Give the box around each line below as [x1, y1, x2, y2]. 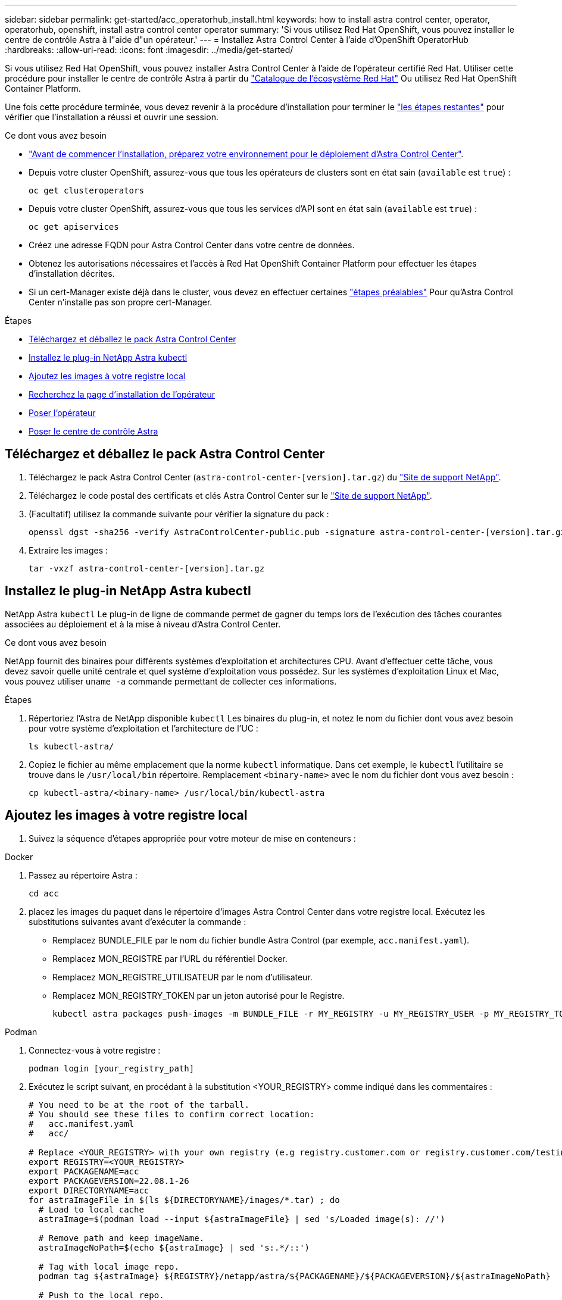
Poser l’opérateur [29, 408, 96, 418]
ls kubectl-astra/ [29, 741, 114, 751]
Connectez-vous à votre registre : [29, 1045, 161, 1055]
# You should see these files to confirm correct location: [29, 1109, 315, 1119]
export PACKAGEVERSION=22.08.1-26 [29, 1176, 189, 1186]
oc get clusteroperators [29, 186, 144, 195]
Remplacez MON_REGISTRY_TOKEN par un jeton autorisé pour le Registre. [52, 990, 345, 1001]
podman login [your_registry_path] [29, 1063, 195, 1073]
